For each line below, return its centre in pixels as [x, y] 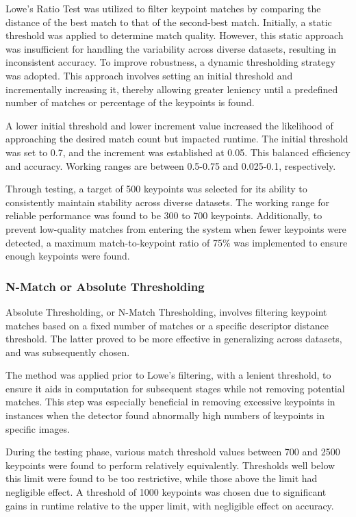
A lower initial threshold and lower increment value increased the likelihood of [169, 125]
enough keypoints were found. [68, 256]
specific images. [38, 428]
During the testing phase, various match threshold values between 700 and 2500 [173, 452]
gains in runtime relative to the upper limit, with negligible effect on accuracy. [170, 505]
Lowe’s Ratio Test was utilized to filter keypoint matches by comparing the [163, 8]
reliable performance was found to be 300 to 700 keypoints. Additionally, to [164, 215]
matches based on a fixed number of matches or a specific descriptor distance [167, 325]
